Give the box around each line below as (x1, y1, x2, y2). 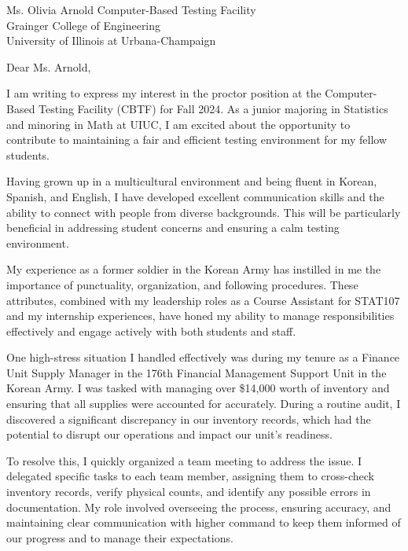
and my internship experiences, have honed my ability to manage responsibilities (6, 307, 395, 324)
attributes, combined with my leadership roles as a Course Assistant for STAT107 (6, 292, 400, 308)
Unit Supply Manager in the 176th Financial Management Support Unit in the (6, 364, 387, 380)
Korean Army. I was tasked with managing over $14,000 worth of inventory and (6, 380, 390, 396)
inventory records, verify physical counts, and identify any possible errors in (6, 483, 371, 500)
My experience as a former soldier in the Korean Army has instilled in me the (6, 261, 381, 277)
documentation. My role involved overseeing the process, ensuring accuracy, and (6, 498, 391, 515)
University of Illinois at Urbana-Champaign (6, 32, 216, 49)
